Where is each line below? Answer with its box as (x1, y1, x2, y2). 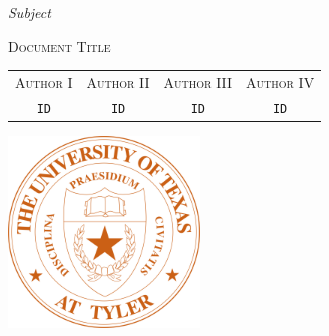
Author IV (246, 71, 315, 92)
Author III (163, 71, 233, 92)
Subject (8, 2, 51, 22)
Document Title (8, 35, 111, 56)
